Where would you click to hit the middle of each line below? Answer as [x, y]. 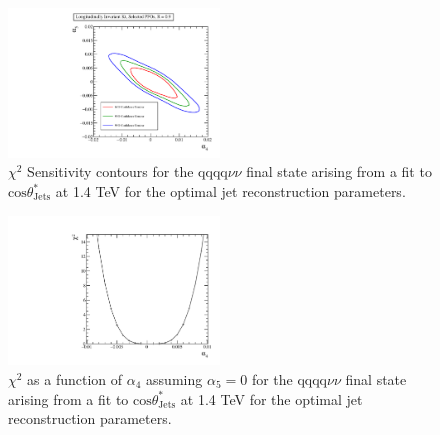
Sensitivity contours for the [110, 171]
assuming [174, 379]
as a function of [75, 379]
